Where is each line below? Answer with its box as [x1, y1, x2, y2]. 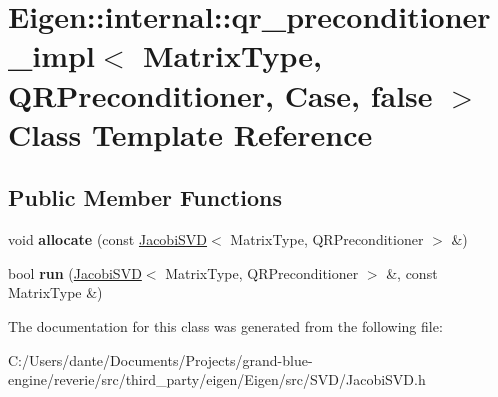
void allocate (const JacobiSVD [8, 229, 208, 250]
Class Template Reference [8, 113, 373, 154]
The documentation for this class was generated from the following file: [8, 315, 443, 336]
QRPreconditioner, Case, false [8, 74, 433, 115]
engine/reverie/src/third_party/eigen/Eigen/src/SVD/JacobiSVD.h [8, 369, 426, 390]
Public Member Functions [8, 182, 282, 213]
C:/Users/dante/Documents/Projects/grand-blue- [8, 349, 313, 370]
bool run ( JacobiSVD [8, 262, 142, 283]
